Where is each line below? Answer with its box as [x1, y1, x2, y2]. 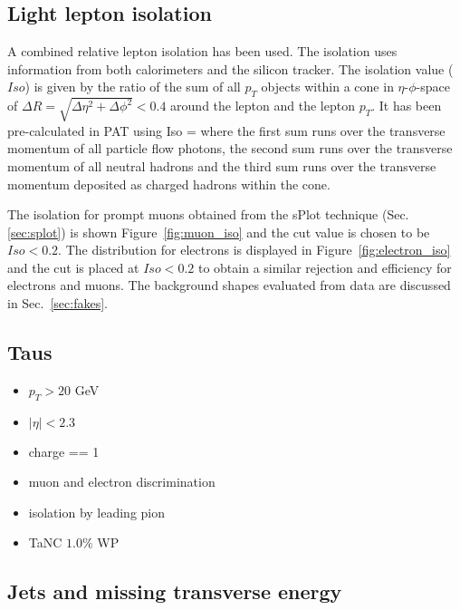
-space [416, 77, 450, 96]
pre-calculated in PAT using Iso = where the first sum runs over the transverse [7, 121, 446, 140]
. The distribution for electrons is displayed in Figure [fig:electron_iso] [58, 240, 451, 259]
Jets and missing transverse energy [7, 577, 342, 605]
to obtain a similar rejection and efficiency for [197, 257, 452, 276]
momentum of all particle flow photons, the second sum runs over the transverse [7, 139, 453, 158]
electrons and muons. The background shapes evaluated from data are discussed [7, 276, 451, 295]
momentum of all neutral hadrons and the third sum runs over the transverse [7, 156, 436, 175]
